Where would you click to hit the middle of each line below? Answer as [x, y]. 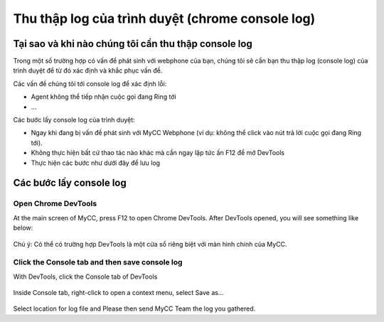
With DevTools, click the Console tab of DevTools [85, 277]
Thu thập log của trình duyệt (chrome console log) [164, 18]
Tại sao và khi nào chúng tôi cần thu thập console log [133, 44]
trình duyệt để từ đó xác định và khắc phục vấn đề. [88, 70]
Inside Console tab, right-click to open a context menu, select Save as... [118, 293]
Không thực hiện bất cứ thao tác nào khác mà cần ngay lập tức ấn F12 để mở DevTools [158, 153]
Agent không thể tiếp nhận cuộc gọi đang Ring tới [104, 97]
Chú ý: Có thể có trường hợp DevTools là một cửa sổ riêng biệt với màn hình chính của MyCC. [150, 244]
